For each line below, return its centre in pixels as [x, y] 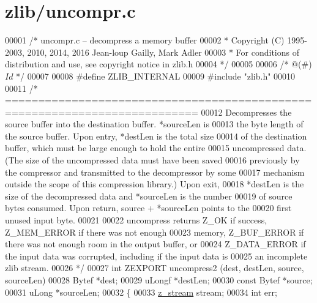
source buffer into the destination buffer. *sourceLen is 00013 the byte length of [154, 124]
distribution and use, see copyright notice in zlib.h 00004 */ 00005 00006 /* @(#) [158, 64]
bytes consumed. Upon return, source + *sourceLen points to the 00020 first [148, 208]
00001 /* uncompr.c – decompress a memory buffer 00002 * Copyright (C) [145, 40]
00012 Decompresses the [246, 112]
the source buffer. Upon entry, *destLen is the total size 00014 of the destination [156, 136]
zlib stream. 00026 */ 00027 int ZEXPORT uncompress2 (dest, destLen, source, [155, 268]
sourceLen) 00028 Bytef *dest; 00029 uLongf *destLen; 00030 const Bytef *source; [159, 280]
